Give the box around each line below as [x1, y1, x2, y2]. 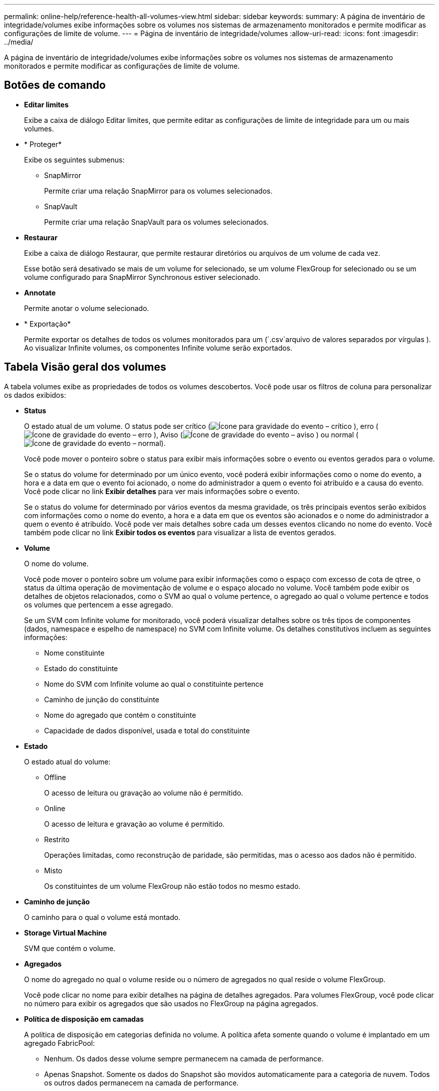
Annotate [24, 288, 56, 297]
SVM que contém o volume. [24, 944, 116, 953]
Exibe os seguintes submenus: [24, 155, 125, 164]
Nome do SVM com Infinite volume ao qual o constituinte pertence [44, 679, 264, 688]
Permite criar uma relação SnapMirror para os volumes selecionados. [44, 186, 273, 195]
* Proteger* [24, 139, 62, 148]
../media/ [4, 38, 34, 46]
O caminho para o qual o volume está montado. [24, 912, 180, 921]
